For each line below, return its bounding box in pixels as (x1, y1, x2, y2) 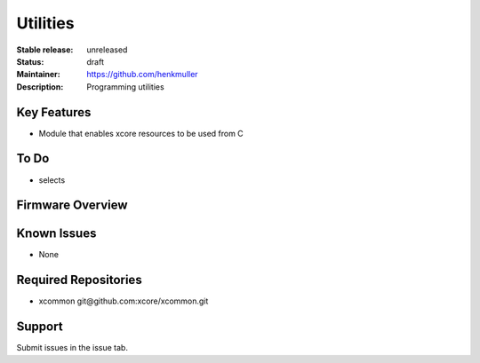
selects (38, 174, 66, 185)
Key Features (16, 105, 92, 120)
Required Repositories (16, 272, 142, 288)
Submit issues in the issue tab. (16, 343, 129, 353)
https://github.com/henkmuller (86, 69, 199, 80)
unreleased (86, 44, 128, 55)
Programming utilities (86, 81, 164, 92)
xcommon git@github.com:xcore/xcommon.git (38, 296, 209, 306)
